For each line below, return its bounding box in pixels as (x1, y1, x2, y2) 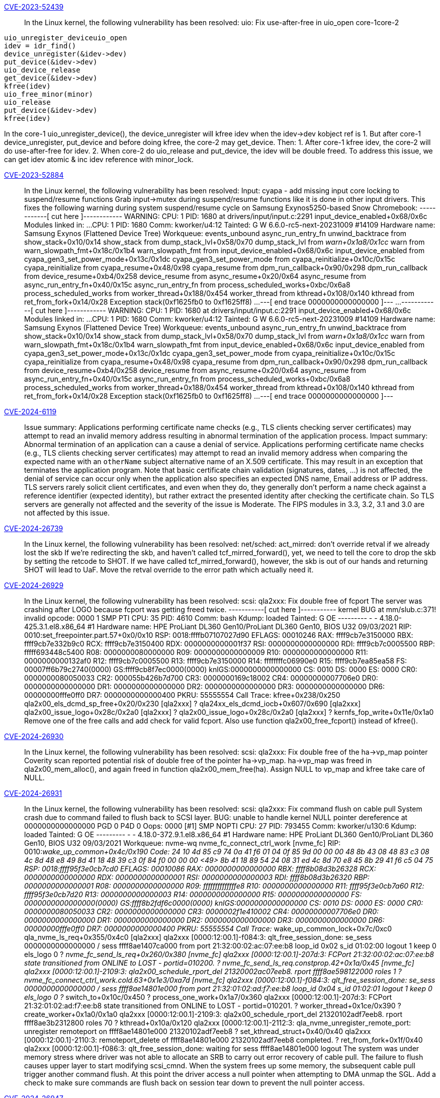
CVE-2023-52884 (4, 171, 64, 179)
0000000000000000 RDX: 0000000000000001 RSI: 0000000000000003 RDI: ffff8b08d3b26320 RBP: (24, 873, 370, 882)
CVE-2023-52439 (4, 3, 64, 11)
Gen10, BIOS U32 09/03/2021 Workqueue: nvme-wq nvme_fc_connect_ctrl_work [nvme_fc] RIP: (24, 839, 341, 847)
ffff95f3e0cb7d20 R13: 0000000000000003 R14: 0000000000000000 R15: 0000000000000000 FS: (24, 890, 362, 899)
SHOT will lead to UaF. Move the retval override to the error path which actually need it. (24, 565, 314, 574)
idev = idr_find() (4, 42, 76, 50)
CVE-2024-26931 (4, 789, 62, 797)
